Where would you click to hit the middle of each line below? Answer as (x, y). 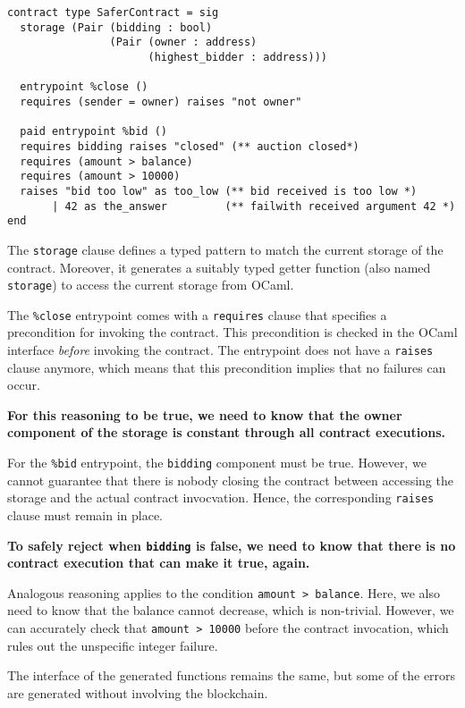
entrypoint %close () (84, 87)
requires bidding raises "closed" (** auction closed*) (190, 146)
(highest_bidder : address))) (237, 57)
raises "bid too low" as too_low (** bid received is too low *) (219, 191)
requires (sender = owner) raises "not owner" (161, 101)
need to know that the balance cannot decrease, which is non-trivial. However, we (231, 610)
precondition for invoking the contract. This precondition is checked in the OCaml (232, 332)
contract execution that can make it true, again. (159, 563)
